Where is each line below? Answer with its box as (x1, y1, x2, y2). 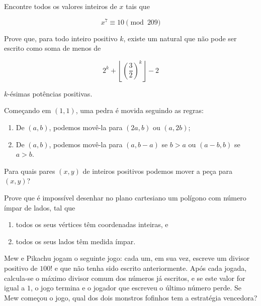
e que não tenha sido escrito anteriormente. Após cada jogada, (54, 262, 247, 273)
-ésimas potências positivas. (8, 88, 93, 98)
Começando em (4, 105, 51, 116)
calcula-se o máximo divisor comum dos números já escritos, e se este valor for (4, 272, 245, 283)
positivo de (4, 262, 38, 273)
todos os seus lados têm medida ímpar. (16, 236, 136, 246)
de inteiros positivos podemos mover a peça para (82, 165, 232, 176)
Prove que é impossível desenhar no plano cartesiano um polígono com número (4, 192, 246, 203)
